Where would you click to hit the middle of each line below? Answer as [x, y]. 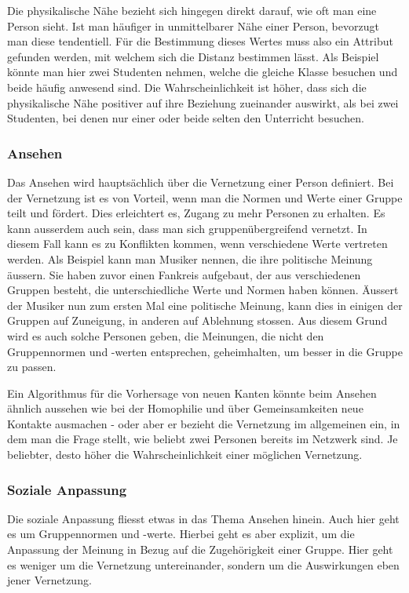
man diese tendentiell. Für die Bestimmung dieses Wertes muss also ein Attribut [200, 41]
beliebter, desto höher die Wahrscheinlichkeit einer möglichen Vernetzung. [185, 455]
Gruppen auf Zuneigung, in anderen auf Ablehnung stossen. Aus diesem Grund [197, 320]
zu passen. [32, 367]
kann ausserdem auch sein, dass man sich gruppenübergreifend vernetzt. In [187, 228]
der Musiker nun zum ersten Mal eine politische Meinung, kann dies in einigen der [205, 305]
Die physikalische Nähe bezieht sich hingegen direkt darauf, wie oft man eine [192, 10]
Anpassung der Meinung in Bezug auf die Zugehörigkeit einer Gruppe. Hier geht [200, 549]
